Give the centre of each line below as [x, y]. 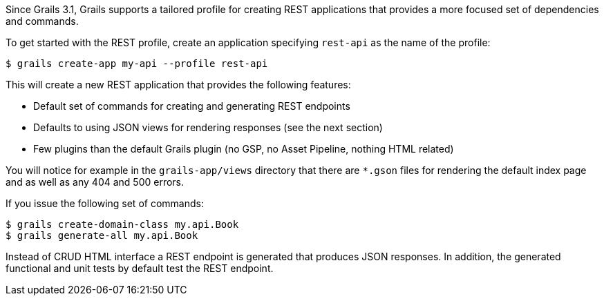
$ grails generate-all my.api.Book [102, 235]
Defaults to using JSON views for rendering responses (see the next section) [208, 127]
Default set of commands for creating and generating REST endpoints [192, 106]
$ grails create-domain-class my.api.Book [122, 224]
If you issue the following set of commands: [105, 203]
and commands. [42, 21]
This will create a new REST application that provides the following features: [178, 85]
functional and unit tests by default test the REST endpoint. [140, 268]
